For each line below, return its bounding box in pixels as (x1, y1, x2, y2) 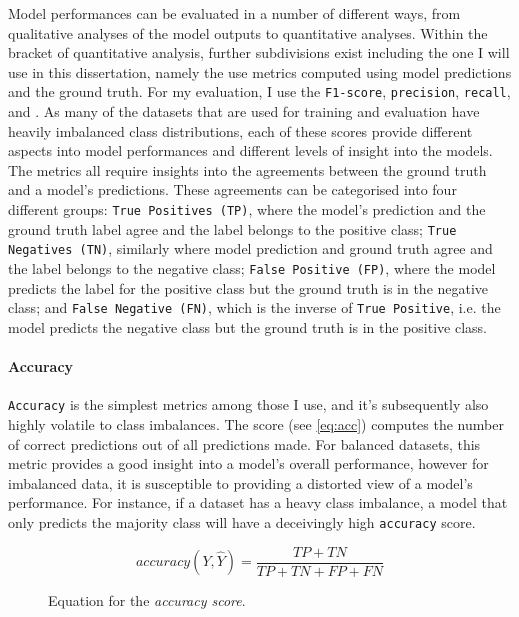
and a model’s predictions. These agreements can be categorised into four (8, 179, 457, 200)
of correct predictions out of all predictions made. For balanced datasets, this (8, 433, 481, 454)
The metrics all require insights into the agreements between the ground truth (8, 159, 487, 180)
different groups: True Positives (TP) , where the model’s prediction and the (8, 199, 486, 219)
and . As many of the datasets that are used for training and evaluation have (8, 101, 480, 122)
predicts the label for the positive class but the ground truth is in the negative (8, 277, 489, 298)
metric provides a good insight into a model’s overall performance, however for (8, 453, 489, 474)
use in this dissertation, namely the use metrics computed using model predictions (8, 61, 512, 82)
